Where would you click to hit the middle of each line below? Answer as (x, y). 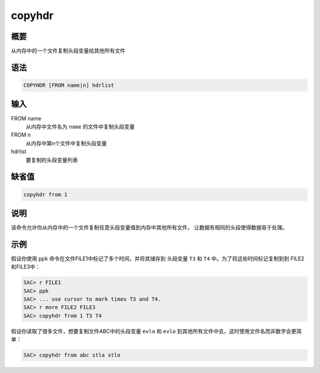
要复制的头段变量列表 (52, 160)
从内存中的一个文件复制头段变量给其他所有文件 (68, 51)
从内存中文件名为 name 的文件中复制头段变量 (80, 126)
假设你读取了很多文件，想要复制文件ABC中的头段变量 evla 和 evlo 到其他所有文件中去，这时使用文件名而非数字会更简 (156, 331)
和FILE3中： (26, 267)
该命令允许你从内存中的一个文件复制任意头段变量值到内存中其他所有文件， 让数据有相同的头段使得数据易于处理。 (149, 228)
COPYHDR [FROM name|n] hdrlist (69, 85)
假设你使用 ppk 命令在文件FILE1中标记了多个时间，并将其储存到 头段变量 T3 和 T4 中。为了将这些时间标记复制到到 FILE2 (158, 259)
